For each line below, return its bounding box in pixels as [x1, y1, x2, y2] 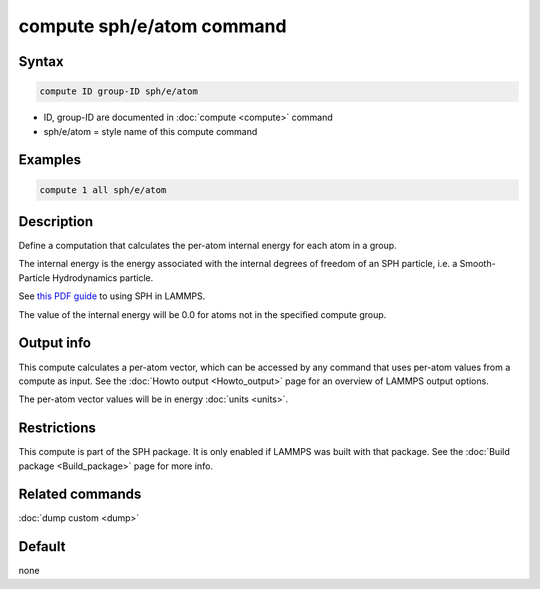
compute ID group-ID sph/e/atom [39, 86, 199, 97]
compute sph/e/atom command [18, 15, 287, 37]
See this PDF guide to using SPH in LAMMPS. [18, 290, 206, 302]
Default [18, 538, 66, 555]
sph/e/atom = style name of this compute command [43, 125, 258, 137]
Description [18, 213, 94, 230]
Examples [18, 151, 82, 169]
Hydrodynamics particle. [51, 271, 154, 284]
